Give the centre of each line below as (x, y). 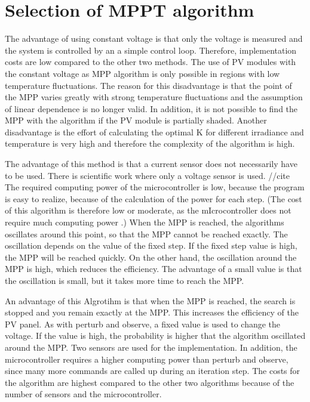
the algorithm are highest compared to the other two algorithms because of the (150, 382)
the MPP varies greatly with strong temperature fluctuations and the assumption (154, 97)
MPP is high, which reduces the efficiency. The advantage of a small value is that (154, 269)
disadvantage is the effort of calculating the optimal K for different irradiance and (154, 132)
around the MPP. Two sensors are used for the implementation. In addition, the (151, 347)
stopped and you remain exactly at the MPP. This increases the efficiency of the (152, 312)
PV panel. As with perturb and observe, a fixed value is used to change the (143, 324)
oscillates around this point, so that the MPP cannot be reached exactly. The (146, 234)
